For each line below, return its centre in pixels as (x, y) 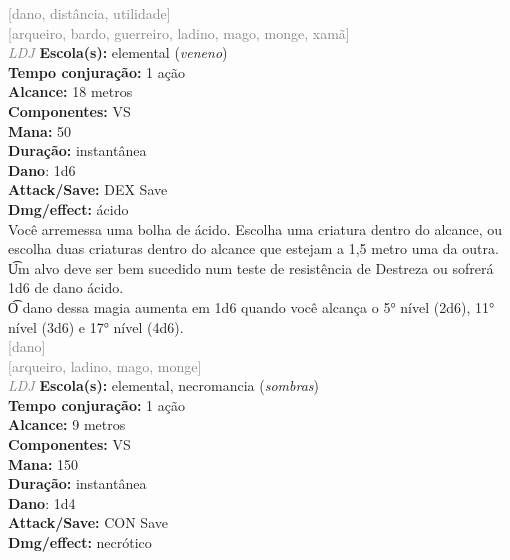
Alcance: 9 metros (67, 424)
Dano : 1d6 (42, 169)
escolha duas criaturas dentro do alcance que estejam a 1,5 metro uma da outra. (253, 248)
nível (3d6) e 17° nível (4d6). (96, 326)
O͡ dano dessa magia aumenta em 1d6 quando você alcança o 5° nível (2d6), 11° (251, 306)
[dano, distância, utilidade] (89, 13)
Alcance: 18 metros (70, 91)
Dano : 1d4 (42, 502)
